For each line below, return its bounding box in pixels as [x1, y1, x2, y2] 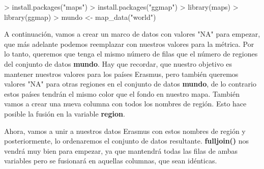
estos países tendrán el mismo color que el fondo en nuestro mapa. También [4, 88, 240, 99]
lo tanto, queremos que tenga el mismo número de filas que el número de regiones [4, 48, 258, 59]
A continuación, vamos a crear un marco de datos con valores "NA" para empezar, [4, 29, 260, 39]
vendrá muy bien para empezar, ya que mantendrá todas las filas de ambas [4, 145, 238, 156]
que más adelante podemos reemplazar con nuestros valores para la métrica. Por [4, 38, 254, 49]
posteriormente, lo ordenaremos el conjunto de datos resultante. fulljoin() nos [4, 135, 249, 146]
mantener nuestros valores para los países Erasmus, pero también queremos [4, 68, 239, 79]
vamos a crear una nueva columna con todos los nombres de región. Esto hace [4, 98, 247, 109]
